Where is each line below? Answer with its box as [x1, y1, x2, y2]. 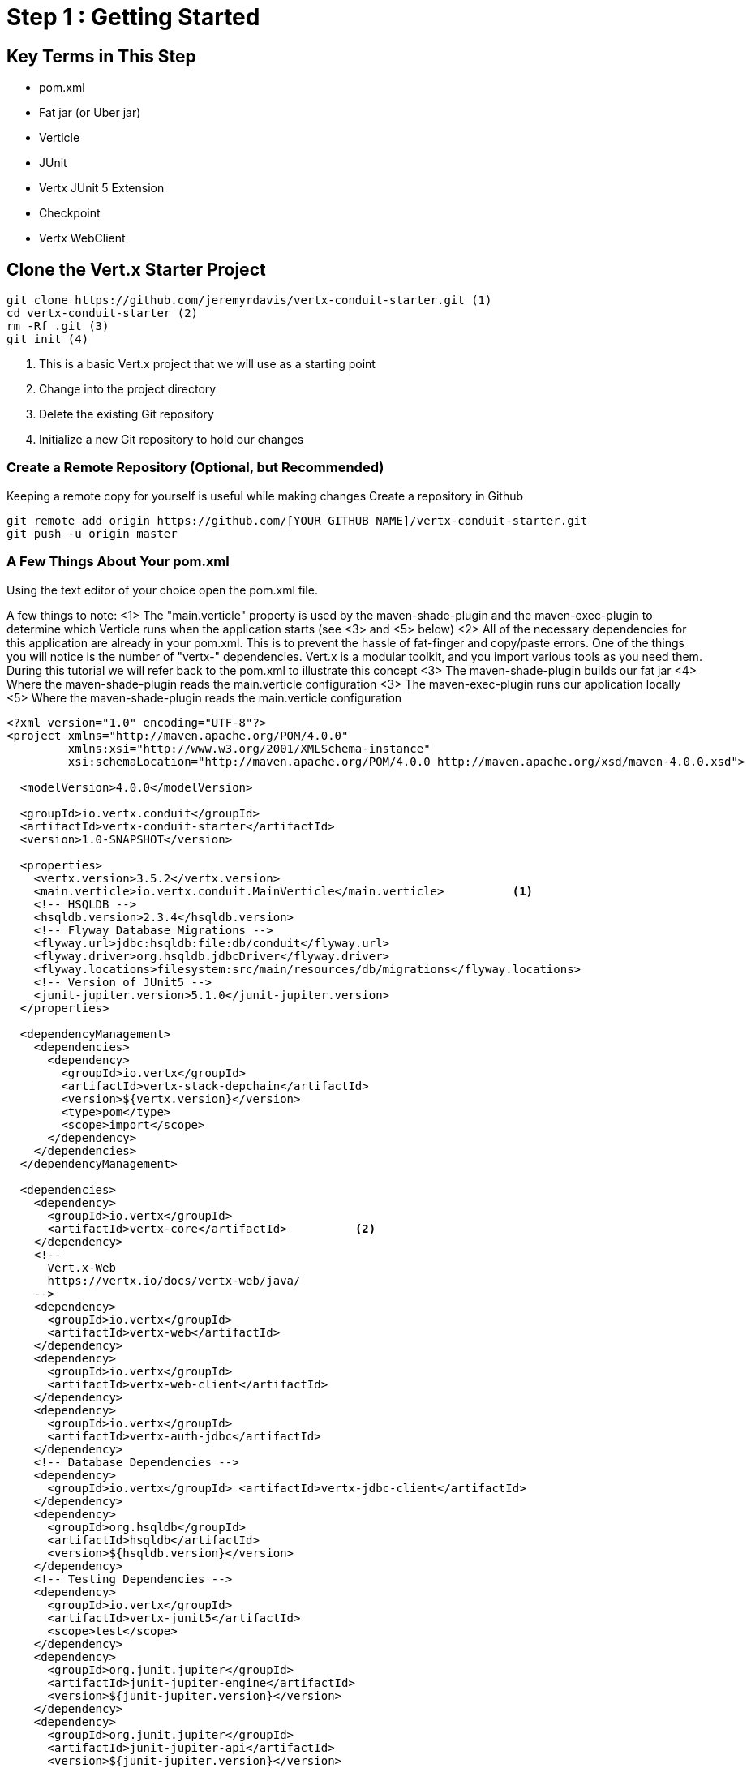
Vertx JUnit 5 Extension [39, 181, 165, 195]
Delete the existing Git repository [39, 407, 214, 422]
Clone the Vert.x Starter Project [6, 259, 266, 280]
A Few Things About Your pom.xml [6, 553, 230, 570]
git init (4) [6, 333, 89, 346]
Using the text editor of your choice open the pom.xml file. [6, 582, 318, 597]
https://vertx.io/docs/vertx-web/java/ [47, 1273, 301, 1287]
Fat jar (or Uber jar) [39, 105, 141, 120]
